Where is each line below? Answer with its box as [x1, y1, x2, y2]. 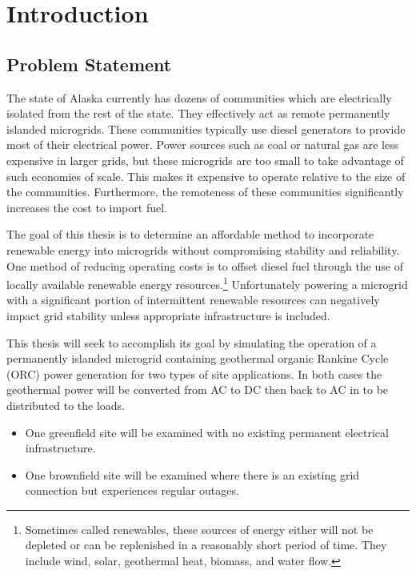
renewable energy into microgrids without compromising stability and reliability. [6, 241, 400, 258]
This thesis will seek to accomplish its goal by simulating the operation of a [6, 334, 377, 351]
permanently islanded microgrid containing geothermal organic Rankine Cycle [6, 350, 389, 367]
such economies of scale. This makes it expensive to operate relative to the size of [6, 167, 406, 184]
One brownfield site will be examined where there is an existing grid [25, 466, 360, 483]
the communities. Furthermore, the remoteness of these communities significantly [6, 183, 404, 200]
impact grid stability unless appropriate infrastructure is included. [6, 307, 330, 323]
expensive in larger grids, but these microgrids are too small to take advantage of [6, 151, 404, 168]
